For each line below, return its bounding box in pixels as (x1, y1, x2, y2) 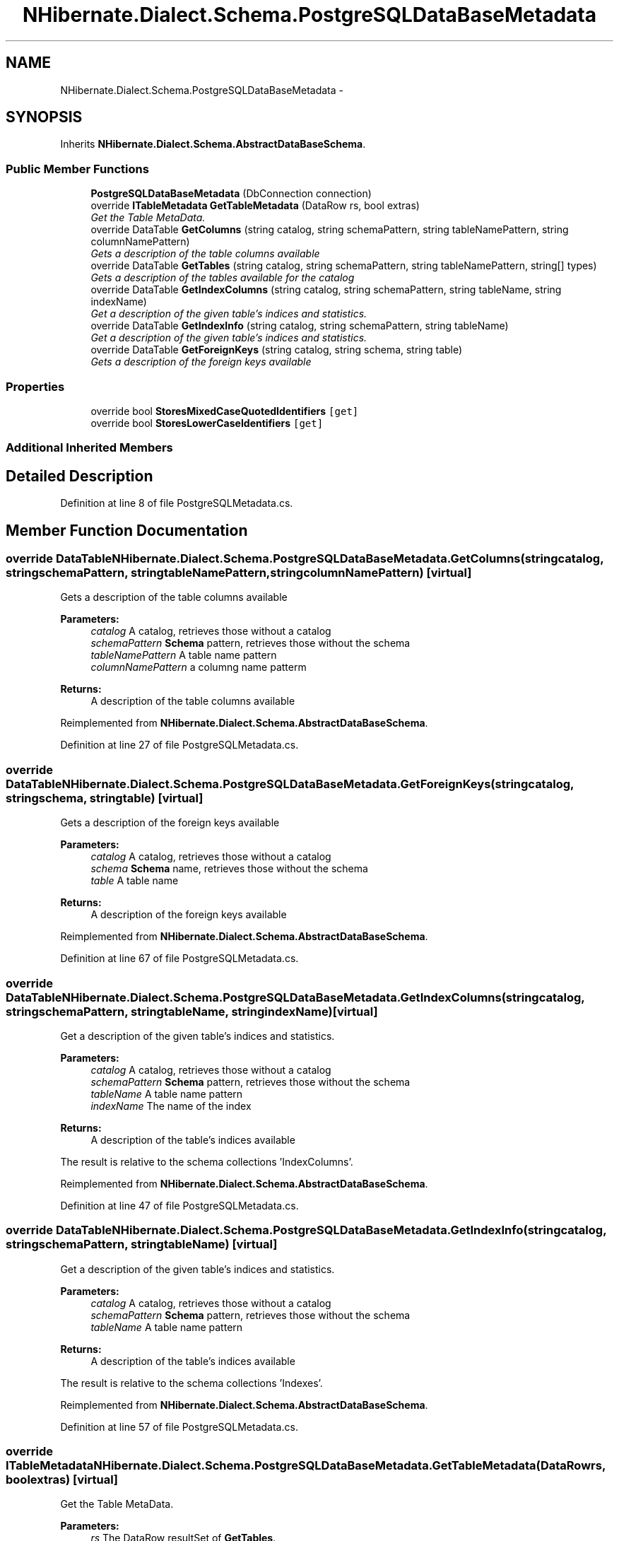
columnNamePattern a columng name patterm (90, 661, 307, 674)
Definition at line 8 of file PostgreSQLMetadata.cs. (60, 497, 293, 510)
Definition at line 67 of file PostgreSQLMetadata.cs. (60, 952, 299, 965)
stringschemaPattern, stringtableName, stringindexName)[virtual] (6, 1004, 378, 1019)
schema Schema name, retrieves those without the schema (90, 862, 368, 875)
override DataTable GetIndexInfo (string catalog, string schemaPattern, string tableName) (90, 320, 509, 332)
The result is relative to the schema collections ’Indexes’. (60, 1376, 323, 1389)
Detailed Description (6, 467, 153, 485)
